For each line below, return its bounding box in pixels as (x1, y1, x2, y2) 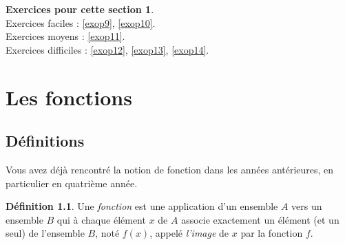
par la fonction (240, 226, 303, 240)
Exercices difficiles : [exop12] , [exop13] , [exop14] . (6, 42, 209, 56)
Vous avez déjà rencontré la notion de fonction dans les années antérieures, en (6, 162, 334, 176)
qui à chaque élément (56, 212, 146, 226)
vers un (291, 199, 322, 213)
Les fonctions (6, 83, 132, 111)
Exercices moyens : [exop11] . (6, 29, 125, 43)
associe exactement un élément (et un (181, 212, 339, 226)
